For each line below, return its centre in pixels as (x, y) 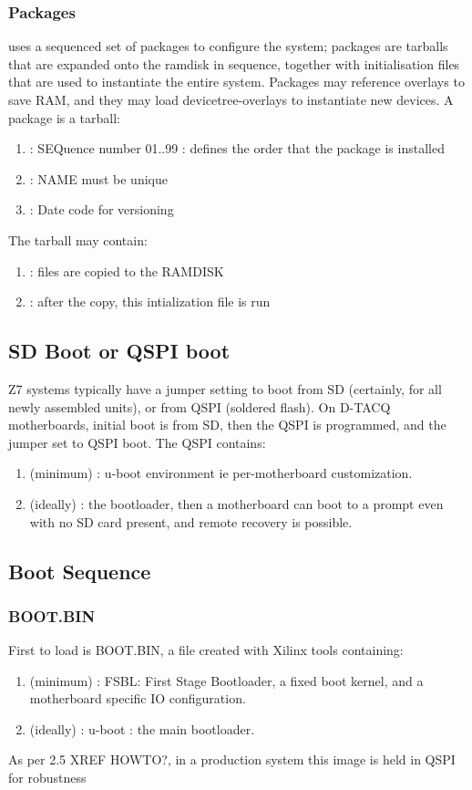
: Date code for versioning (102, 209)
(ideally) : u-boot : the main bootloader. (142, 728)
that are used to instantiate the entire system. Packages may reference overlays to (236, 82)
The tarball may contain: (78, 239)
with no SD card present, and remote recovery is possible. (191, 521)
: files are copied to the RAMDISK (127, 270)
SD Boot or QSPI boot (119, 351)
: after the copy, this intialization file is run (150, 301)
